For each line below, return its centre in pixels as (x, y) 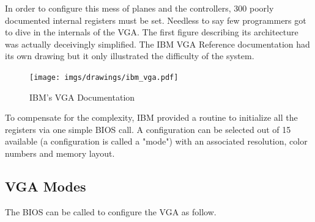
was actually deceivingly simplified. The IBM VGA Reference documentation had (157, 44)
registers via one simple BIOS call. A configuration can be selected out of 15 (148, 129)
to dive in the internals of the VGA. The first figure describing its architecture (152, 32)
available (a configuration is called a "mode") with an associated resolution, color (156, 141)
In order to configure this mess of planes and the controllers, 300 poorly (139, 8)
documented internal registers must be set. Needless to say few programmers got (156, 20)
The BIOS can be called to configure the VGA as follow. (111, 211)
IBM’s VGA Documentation (82, 97)
